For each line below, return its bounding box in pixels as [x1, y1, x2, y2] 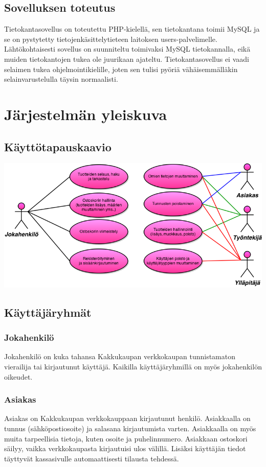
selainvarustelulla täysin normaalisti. [4, 74, 118, 84]
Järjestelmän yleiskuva [4, 103, 167, 124]
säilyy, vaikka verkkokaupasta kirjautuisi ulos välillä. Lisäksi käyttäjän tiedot [4, 443, 246, 454]
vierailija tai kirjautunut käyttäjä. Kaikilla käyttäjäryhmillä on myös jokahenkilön [4, 361, 262, 371]
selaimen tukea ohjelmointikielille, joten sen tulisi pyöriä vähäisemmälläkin [4, 63, 238, 74]
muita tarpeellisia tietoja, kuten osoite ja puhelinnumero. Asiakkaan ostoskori [4, 433, 248, 443]
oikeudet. [4, 371, 33, 382]
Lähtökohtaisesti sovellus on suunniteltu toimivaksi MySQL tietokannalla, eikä [4, 43, 251, 54]
